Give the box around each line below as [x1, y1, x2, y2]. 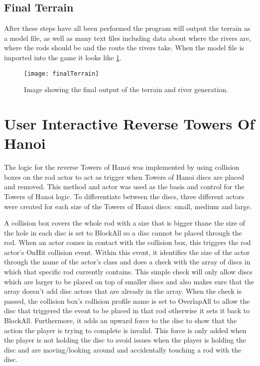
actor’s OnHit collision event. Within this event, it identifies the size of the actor [4, 246, 250, 257]
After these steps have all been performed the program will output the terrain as [4, 23, 251, 33]
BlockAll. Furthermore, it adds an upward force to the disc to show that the [4, 315, 237, 326]
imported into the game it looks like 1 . [4, 52, 122, 62]
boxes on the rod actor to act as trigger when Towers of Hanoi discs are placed [4, 171, 245, 182]
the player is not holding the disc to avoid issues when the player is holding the [4, 335, 246, 345]
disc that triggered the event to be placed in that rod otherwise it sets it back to [4, 305, 250, 316]
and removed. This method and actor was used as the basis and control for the [4, 181, 245, 192]
